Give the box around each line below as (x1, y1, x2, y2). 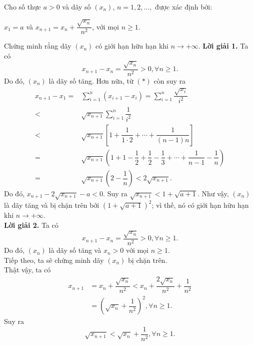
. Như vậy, (197, 188, 229, 199)
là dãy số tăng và (48, 245, 101, 255)
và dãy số (62, 2, 91, 12)
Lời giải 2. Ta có (4, 219, 58, 230)
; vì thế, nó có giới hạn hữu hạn (151, 200, 249, 210)
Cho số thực (4, 2, 41, 12)
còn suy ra (153, 75, 186, 86)
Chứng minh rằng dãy (4, 41, 71, 51)
